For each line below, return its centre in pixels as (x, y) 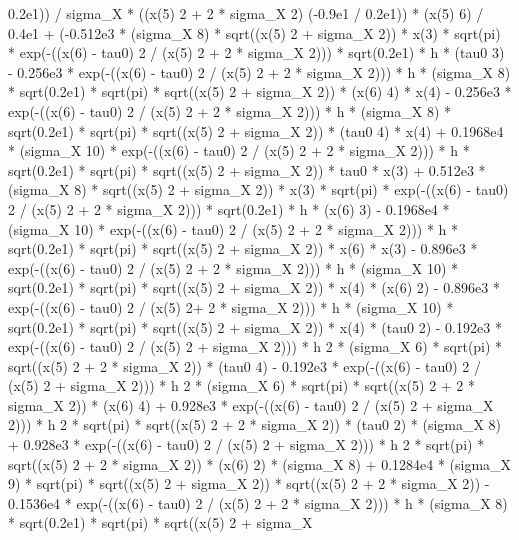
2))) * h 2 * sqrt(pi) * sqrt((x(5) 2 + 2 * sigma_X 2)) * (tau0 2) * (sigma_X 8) (255, 424)
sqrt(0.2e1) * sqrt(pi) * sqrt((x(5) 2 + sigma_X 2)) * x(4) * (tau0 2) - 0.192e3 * (255, 326)
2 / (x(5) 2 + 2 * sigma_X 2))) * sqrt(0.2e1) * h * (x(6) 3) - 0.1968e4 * (229, 208)
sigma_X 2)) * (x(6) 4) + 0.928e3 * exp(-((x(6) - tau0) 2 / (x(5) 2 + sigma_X (251, 404)
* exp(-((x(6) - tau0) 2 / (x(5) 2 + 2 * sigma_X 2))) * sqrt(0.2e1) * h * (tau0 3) (256, 52)
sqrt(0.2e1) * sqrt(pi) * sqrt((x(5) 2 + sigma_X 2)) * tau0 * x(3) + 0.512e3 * (247, 169)
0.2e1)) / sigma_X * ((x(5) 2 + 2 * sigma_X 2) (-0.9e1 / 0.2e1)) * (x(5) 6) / (246, 13)
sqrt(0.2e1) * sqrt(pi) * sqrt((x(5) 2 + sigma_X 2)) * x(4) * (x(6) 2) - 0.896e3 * (254, 287)
